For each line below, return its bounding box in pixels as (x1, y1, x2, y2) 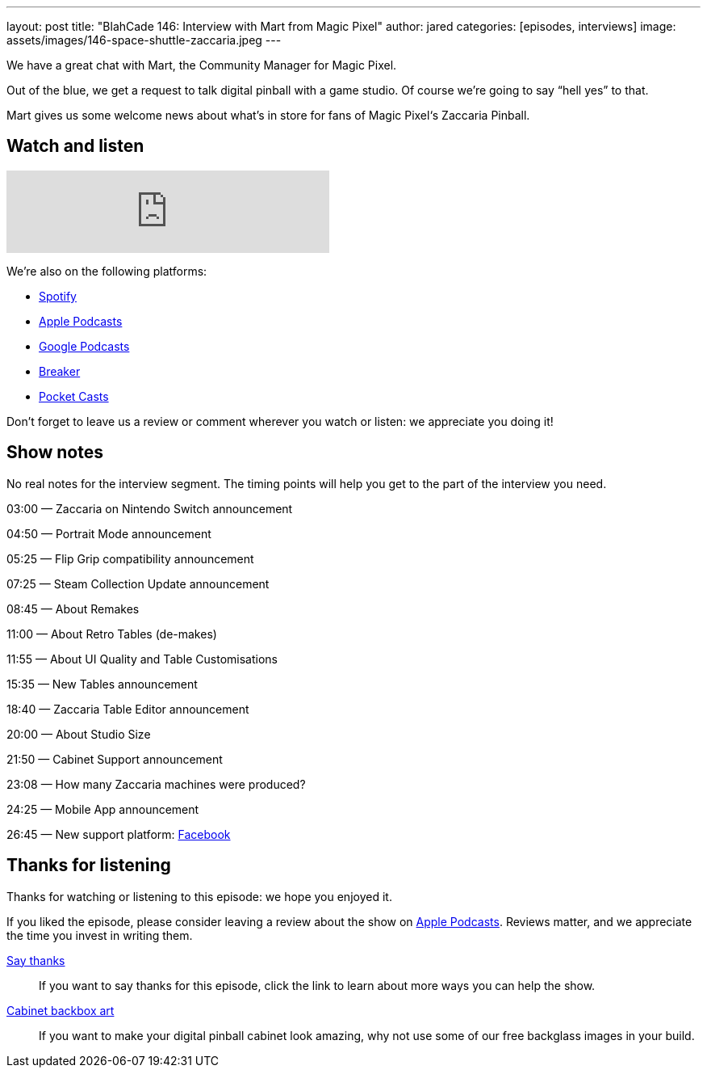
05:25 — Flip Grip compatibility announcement (6, 551, 254, 566)
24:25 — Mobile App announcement (6, 802, 199, 816)
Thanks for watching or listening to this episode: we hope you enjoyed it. (6, 889, 392, 903)
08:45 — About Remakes (6, 601, 140, 616)
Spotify (39, 289, 77, 303)
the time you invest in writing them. (6, 928, 193, 942)
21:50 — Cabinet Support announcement (6, 752, 223, 766)
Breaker (39, 364, 81, 378)
